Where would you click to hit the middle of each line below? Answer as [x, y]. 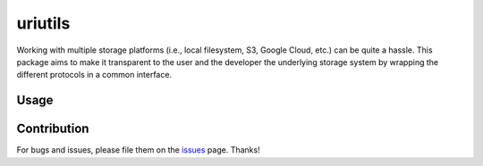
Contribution [53, 129]
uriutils [43, 23]
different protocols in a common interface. [94, 75]
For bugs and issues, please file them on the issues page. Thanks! [138, 150]
